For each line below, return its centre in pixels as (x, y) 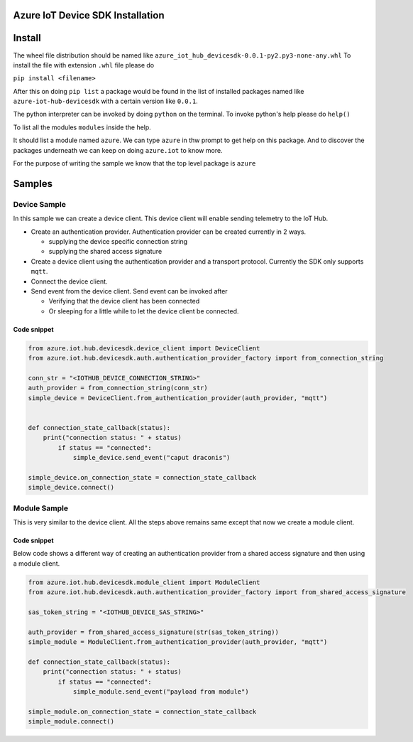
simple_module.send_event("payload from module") (161, 692)
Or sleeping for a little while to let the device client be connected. (144, 311)
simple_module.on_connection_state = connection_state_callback (142, 711)
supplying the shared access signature (105, 252)
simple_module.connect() (71, 722)
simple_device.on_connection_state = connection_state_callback (142, 477)
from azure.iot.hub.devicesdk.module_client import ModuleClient (144, 582)
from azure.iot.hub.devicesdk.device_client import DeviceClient (144, 348)
